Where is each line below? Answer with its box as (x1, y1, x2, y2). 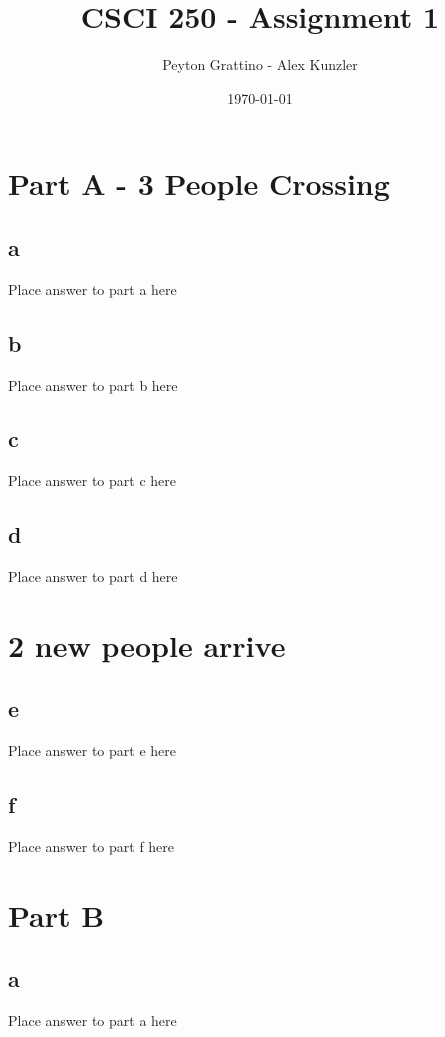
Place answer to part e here (8, 740, 176, 761)
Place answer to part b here (8, 374, 178, 395)
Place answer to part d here (8, 566, 178, 587)
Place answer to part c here (8, 470, 176, 491)
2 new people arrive (8, 624, 286, 665)
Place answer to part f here (8, 836, 175, 857)
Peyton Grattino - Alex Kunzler (162, 54, 358, 75)
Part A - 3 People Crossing (8, 163, 390, 204)
